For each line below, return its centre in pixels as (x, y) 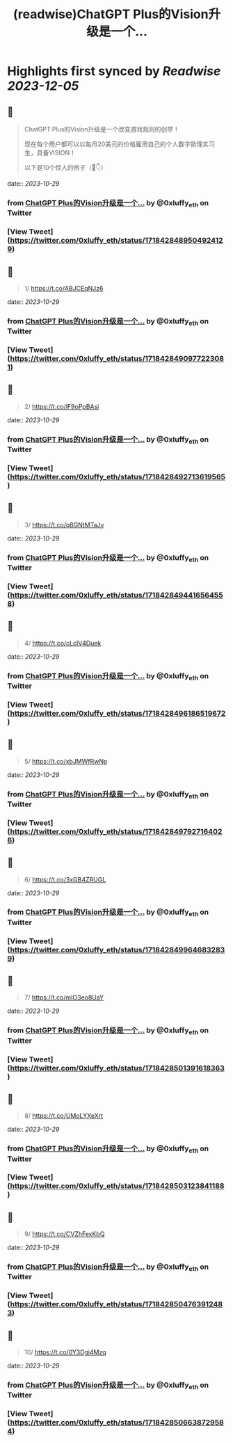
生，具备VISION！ (50, 153)
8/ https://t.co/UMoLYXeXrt (63, 1116)
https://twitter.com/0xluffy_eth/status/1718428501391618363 (117, 1068)
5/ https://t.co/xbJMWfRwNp (66, 761)
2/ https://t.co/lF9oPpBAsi (62, 406)
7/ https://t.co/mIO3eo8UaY (64, 998)
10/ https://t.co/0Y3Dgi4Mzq (65, 1352)
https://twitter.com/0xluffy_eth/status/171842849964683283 (118, 950)
